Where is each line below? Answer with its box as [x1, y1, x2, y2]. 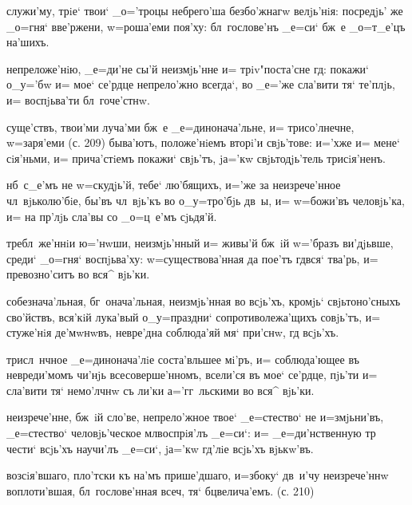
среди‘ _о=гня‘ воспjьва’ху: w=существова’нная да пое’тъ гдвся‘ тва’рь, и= [6, 250, 378, 266]
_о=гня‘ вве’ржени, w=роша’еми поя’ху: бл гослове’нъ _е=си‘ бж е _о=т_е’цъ [6, 18, 406, 34]
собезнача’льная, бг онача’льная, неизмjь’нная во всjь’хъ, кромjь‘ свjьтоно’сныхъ [6, 292, 401, 309]
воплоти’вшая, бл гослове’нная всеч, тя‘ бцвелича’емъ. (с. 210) [6, 482, 315, 499]
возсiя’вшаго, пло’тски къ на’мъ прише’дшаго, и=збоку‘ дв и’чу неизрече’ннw [6, 467, 389, 483]
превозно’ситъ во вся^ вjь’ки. [6, 266, 150, 282]
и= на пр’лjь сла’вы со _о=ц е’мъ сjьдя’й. [6, 207, 217, 224]
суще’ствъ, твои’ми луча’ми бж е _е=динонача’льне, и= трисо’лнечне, [6, 118, 355, 135]
